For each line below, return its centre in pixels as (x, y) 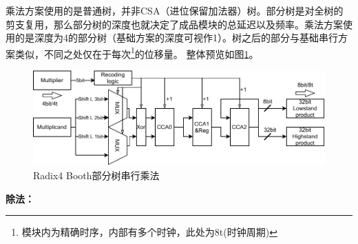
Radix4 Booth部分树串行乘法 (96, 175)
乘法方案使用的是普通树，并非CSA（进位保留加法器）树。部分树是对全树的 (175, 10)
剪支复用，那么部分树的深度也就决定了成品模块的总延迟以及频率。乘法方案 (174, 24)
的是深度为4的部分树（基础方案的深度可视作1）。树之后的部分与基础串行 (176, 38)
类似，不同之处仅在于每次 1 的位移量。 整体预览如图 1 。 (137, 52)
